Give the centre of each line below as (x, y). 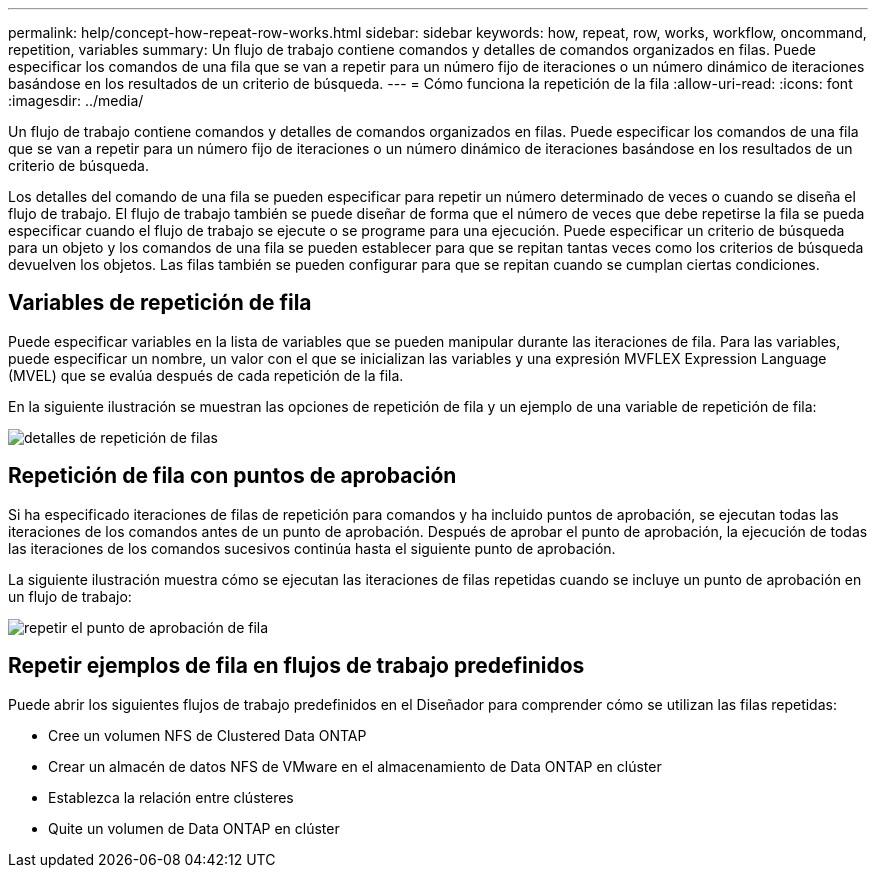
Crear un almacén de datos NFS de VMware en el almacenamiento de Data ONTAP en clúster (355, 766)
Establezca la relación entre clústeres (171, 797)
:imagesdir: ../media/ (76, 100)
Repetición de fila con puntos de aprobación (232, 476)
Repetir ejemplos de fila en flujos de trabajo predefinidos (296, 666)
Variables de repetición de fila (160, 303)
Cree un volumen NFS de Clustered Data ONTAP (207, 735)
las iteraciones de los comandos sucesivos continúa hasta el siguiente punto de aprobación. (312, 548)
